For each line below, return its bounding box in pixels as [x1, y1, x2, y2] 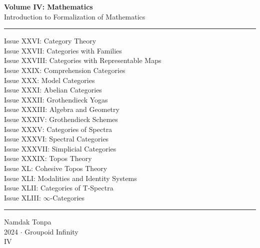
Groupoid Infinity [24, 226, 78, 236]
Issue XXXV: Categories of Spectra [4, 123, 112, 134]
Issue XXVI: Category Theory [4, 35, 96, 46]
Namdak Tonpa [4, 216, 51, 227]
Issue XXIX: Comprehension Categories [4, 64, 125, 75]
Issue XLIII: [4, 192, 41, 202]
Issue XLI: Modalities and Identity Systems [4, 172, 137, 183]
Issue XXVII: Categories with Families [4, 45, 122, 55]
